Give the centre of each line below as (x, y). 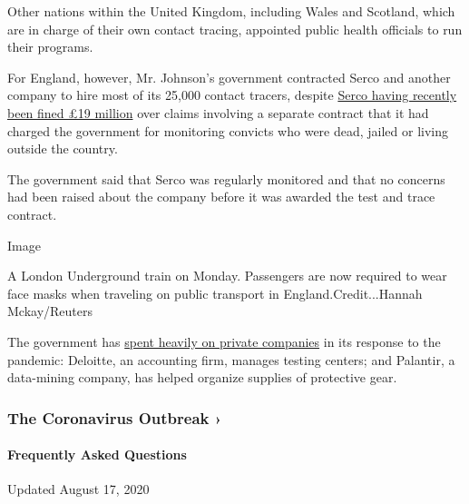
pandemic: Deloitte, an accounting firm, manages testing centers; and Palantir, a (231, 359)
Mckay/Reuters (50, 311)
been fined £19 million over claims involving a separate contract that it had (218, 112)
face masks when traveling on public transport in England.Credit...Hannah (215, 293)
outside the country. (63, 148)
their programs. (50, 47)
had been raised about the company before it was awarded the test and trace (221, 197)
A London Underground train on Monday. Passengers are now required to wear (227, 276)
